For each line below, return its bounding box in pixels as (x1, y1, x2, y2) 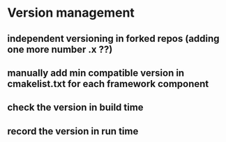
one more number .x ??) (7, 43, 113, 55)
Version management (7, 5, 135, 21)
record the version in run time (7, 125, 139, 137)
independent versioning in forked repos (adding (7, 33, 220, 45)
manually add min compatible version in (7, 67, 185, 79)
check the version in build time (7, 102, 144, 113)
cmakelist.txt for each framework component (7, 78, 209, 90)
